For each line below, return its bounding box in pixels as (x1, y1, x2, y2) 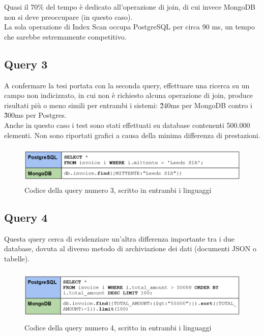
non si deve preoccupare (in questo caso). (4, 11, 133, 22)
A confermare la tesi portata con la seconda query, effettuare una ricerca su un (4, 80, 250, 90)
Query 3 (4, 56, 48, 72)
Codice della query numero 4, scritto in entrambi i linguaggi (24, 322, 212, 332)
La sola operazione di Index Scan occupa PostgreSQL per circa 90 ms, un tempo (4, 21, 255, 32)
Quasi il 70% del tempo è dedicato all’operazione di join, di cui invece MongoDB (4, 2, 256, 12)
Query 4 (4, 209, 48, 225)
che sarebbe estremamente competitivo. (4, 31, 127, 42)
